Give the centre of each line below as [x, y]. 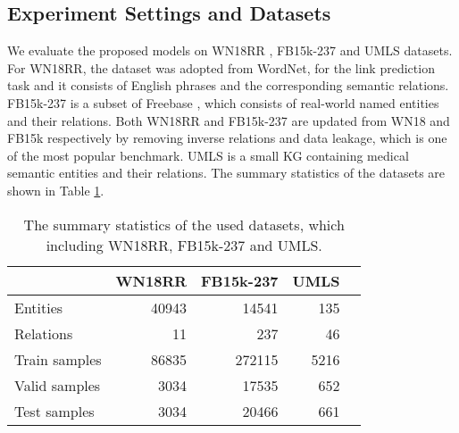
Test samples [54, 411]
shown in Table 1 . [56, 190]
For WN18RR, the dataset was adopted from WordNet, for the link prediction [221, 67]
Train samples [58, 359]
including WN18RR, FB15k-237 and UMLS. [184, 245]
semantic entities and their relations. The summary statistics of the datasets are [226, 173]
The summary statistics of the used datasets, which [184, 224]
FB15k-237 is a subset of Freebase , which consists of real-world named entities [223, 102]
